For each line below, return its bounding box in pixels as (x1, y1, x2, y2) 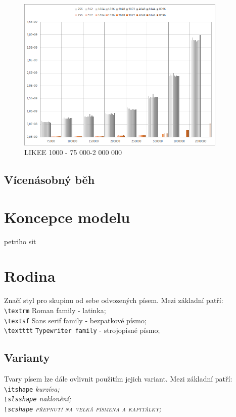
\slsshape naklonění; (4, 393, 71, 404)
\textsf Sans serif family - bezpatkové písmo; (4, 315, 147, 325)
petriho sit (4, 236, 36, 246)
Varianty (4, 350, 50, 365)
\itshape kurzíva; (4, 383, 60, 394)
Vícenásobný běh (4, 172, 95, 187)
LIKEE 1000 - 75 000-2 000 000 (24, 147, 122, 158)
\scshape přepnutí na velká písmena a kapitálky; (4, 403, 161, 414)
